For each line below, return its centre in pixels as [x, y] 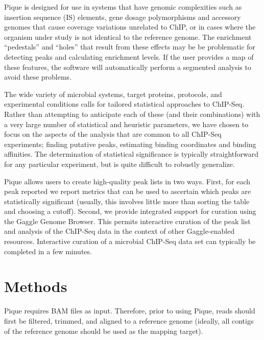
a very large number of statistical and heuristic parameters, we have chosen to [126, 124]
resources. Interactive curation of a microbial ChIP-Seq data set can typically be [130, 241]
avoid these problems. [38, 77]
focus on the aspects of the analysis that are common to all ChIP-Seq [113, 134]
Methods [36, 286]
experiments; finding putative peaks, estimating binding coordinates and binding [130, 144]
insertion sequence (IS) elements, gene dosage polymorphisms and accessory [123, 17]
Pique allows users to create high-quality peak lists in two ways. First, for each [127, 181]
